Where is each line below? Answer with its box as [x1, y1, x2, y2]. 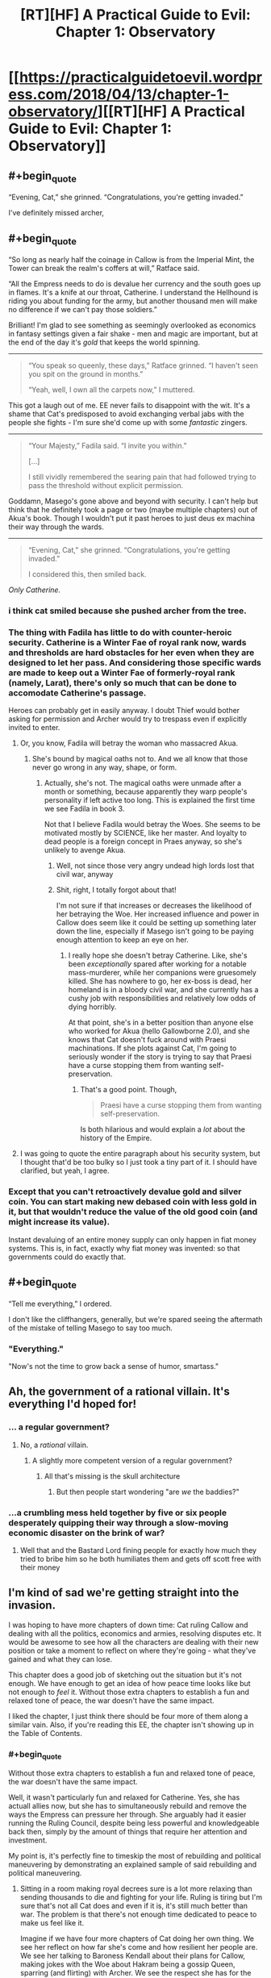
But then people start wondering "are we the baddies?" [56, 1487, 240, 1496]
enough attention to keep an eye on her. [56, 935, 190, 945]
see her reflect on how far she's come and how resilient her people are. [19, 1943, 258, 1952]
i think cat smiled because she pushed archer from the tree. [8, 605, 248, 616]
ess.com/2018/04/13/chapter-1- [8, 86, 230, 104]
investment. [8, 1835, 48, 1845]
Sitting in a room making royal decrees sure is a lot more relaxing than [19, 1884, 252, 1893]
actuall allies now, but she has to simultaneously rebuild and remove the [8, 1801, 248, 1811]
